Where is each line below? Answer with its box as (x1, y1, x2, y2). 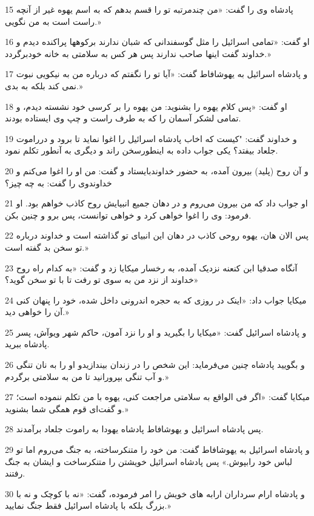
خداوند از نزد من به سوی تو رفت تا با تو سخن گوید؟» (5, 273, 199, 286)
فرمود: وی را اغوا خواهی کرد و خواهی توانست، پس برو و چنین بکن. (5, 208, 252, 221)
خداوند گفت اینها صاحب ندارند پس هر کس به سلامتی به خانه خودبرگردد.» (5, 47, 271, 59)
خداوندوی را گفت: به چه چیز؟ (5, 176, 112, 189)
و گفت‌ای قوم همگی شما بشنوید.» (5, 402, 129, 415)
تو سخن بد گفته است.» (5, 240, 89, 253)
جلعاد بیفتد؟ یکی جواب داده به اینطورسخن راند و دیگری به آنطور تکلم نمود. (5, 144, 278, 157)
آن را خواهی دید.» (5, 305, 69, 318)
